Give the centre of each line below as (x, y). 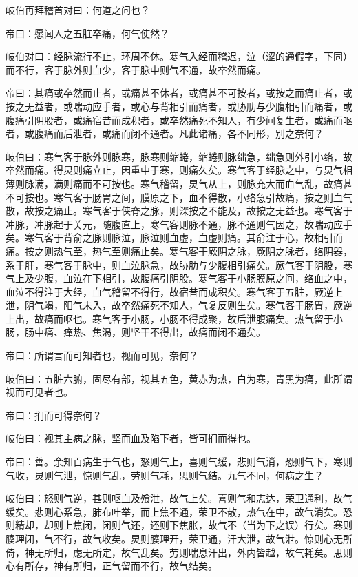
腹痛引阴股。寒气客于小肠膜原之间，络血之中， (246, 278)
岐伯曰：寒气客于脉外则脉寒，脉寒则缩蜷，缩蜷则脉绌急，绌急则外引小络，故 (179, 156)
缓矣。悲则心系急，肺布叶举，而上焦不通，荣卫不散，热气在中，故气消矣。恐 (179, 511)
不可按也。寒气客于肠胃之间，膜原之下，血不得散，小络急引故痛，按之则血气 (179, 197)
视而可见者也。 (39, 392)
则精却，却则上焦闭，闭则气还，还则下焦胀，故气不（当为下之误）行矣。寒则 (179, 525)
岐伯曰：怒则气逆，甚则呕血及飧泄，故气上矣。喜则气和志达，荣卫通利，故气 (179, 498)
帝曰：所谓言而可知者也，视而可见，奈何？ (102, 355)
